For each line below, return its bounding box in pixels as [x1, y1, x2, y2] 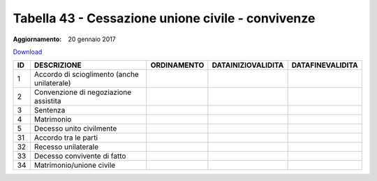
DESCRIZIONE [34, 60, 82, 70]
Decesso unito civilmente [34, 124, 117, 133]
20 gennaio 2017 [68, 35, 117, 43]
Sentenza [34, 106, 66, 115]
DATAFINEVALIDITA [291, 60, 359, 70]
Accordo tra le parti [34, 133, 98, 143]
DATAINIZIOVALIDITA [212, 60, 284, 70]
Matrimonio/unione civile [34, 161, 116, 171]
